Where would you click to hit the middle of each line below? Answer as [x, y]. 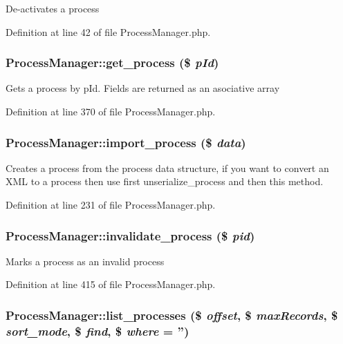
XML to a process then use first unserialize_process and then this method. [165, 181]
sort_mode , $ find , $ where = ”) [98, 331]
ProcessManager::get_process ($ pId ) [112, 63]
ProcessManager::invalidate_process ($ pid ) [130, 235]
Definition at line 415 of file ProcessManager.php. [111, 284]
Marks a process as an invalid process [85, 261]
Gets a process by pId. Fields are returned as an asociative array [143, 88]
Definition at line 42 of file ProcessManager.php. [108, 31]
